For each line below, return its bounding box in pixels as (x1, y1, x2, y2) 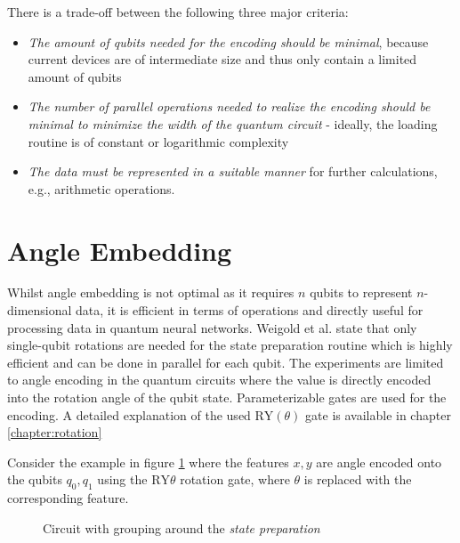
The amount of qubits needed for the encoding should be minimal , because (28, 32, 429, 51)
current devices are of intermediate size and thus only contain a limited (28, 50, 417, 69)
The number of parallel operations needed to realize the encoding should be (28, 97, 431, 116)
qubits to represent (310, 283, 413, 302)
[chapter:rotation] (7, 423, 102, 442)
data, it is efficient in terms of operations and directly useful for (76, 301, 424, 320)
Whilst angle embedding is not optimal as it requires (7, 283, 295, 302)
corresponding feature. (7, 489, 129, 507)
